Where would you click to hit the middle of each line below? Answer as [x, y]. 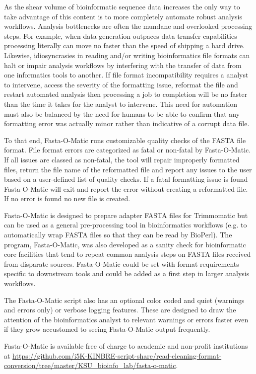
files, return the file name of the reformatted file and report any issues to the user [128, 169]
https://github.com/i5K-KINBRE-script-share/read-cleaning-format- [117, 355]
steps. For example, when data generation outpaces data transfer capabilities [121, 36]
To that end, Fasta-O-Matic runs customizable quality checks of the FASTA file [125, 140]
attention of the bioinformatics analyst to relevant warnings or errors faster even [126, 319]
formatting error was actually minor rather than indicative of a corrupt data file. [127, 123]
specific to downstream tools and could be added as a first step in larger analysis [127, 273]
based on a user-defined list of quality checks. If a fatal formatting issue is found [126, 179]
